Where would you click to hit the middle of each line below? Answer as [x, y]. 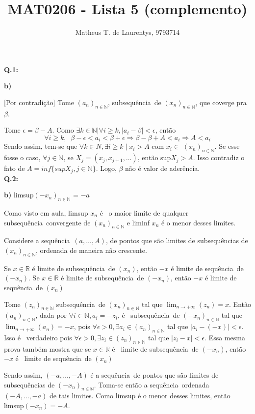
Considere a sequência [37, 240]
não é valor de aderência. [163, 168]
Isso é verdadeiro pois [38, 337]
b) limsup [19, 195]
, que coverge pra [221, 102]
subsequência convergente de [47, 222]
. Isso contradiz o [219, 157]
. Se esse [227, 146]
